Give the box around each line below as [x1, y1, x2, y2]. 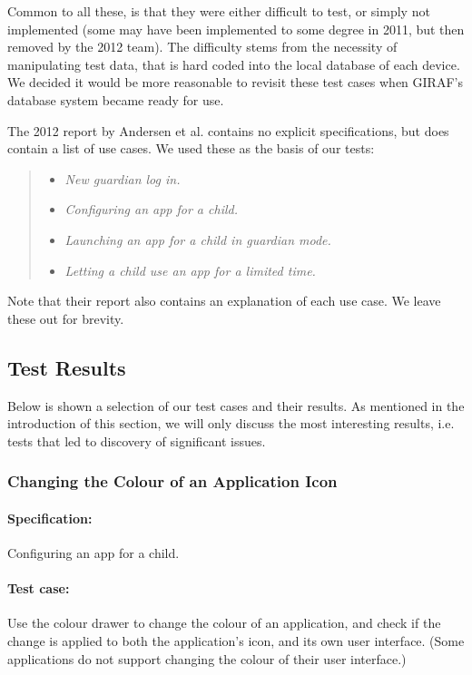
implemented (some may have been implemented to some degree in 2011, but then [7, 19, 465, 38]
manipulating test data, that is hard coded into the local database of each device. [7, 54, 460, 73]
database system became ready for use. [7, 90, 224, 109]
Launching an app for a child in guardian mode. [64, 230, 331, 249]
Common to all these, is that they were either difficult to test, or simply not [7, 2, 430, 20]
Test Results [7, 353, 126, 381]
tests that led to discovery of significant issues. [7, 431, 266, 450]
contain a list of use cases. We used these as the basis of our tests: [7, 139, 375, 158]
